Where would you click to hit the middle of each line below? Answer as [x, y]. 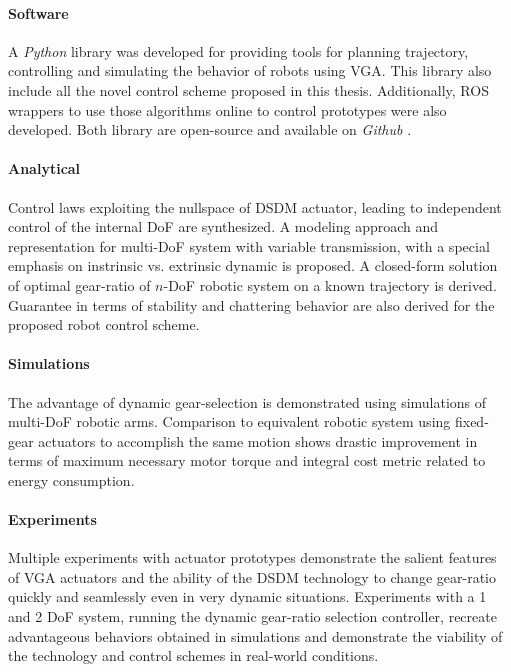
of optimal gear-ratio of [79, 284]
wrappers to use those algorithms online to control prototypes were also [227, 109]
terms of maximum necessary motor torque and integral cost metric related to [247, 460]
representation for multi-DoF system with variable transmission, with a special [249, 245]
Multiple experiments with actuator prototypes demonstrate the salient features [252, 557]
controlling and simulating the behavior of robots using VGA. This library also [250, 70]
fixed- [471, 421]
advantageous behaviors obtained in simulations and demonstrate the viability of [255, 635]
